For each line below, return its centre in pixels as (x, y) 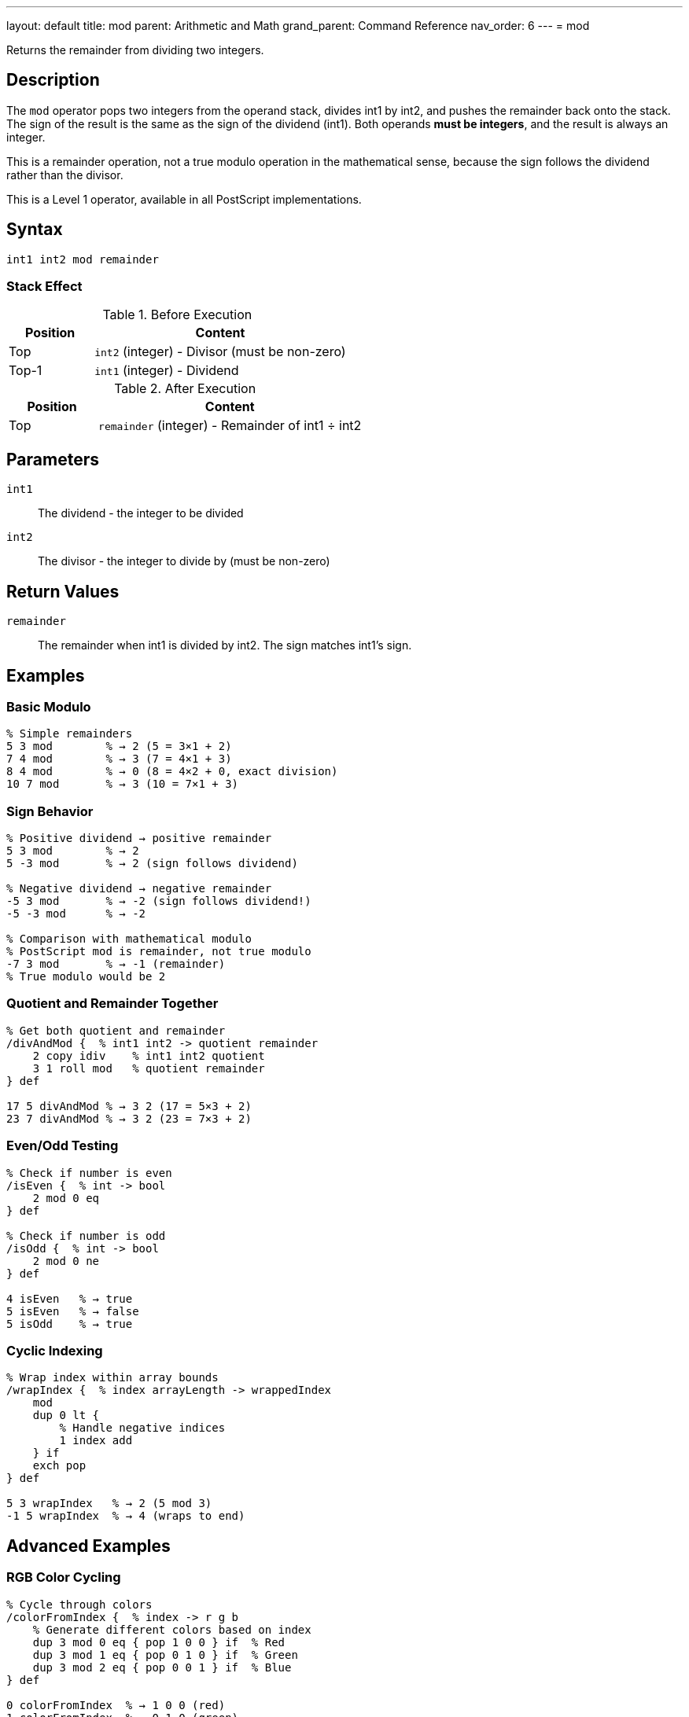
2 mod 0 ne (66, 1261)
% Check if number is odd (86, 1235)
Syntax (35, 230)
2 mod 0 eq (66, 1198)
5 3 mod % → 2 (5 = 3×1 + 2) (119, 746)
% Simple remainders (70, 734)
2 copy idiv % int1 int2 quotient (149, 1055)
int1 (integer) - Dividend (167, 371)
